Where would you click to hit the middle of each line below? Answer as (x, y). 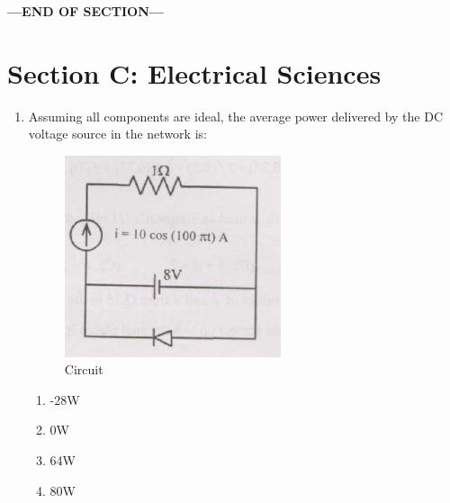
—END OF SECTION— (85, 11)
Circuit (84, 369)
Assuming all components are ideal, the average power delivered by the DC (236, 116)
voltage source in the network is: (117, 134)
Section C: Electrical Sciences (194, 72)
